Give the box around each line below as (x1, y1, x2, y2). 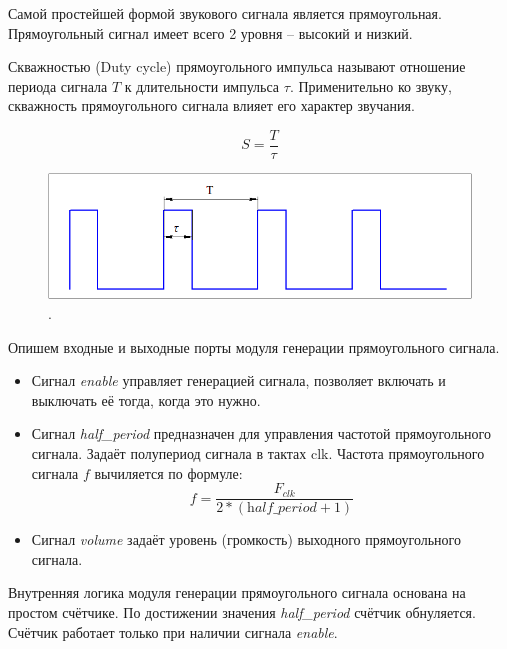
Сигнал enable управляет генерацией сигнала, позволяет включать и (31, 370, 446, 391)
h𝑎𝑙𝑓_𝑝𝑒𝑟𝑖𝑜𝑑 (247, 501, 317, 516)
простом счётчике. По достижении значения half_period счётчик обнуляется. (8, 601, 476, 622)
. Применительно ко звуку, (289, 75, 452, 96)
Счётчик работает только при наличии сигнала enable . (8, 621, 338, 642)
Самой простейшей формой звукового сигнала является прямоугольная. (8, 3, 442, 23)
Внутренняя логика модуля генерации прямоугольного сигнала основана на (8, 582, 466, 603)
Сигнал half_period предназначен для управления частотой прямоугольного (31, 423, 491, 444)
